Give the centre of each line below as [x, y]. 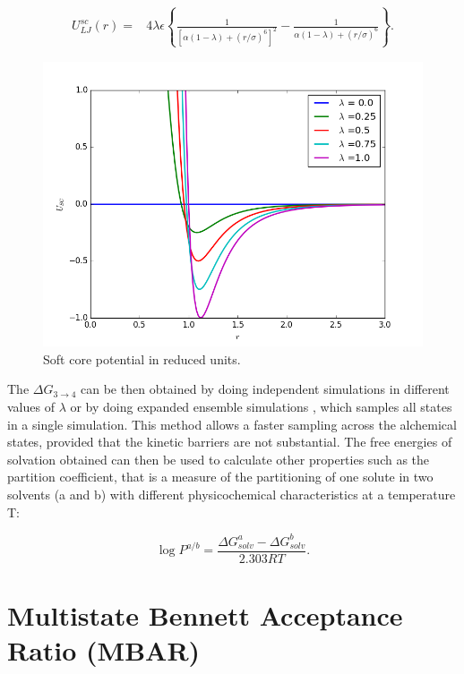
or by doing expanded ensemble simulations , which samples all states [261, 407]
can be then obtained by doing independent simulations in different [265, 389]
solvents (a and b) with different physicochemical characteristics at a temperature [232, 495]
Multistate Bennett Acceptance [205, 614]
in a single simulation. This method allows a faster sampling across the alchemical [232, 424]
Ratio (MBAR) [104, 650]
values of [31, 407]
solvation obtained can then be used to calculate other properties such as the [219, 459]
